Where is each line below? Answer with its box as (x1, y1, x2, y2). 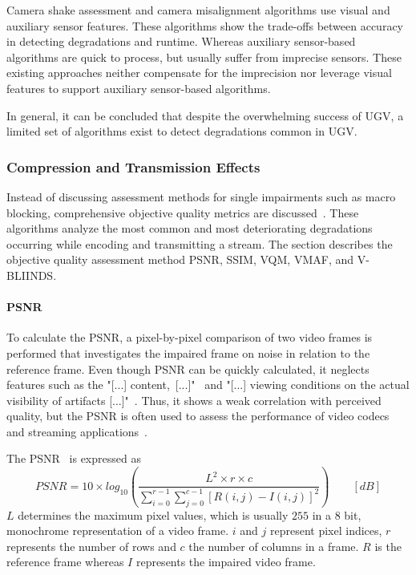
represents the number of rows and (6, 537, 176, 554)
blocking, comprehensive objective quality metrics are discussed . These (6, 204, 359, 221)
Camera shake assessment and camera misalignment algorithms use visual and (6, 2, 390, 18)
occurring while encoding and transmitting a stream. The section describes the (6, 235, 393, 252)
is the (374, 537, 402, 554)
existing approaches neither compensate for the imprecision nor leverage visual (6, 64, 392, 81)
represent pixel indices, (269, 522, 382, 539)
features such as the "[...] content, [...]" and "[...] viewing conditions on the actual (6, 376, 410, 393)
